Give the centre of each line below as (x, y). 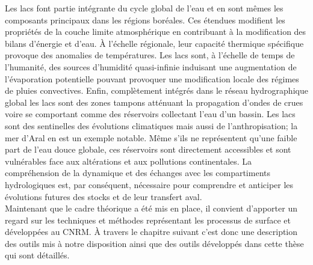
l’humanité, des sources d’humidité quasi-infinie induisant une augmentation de (151, 66)
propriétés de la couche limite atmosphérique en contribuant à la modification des (156, 32)
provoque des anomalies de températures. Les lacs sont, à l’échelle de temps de (150, 55)
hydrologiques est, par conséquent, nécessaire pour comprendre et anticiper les (149, 184)
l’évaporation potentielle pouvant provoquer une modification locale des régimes (152, 78)
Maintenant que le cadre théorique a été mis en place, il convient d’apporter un (151, 208)
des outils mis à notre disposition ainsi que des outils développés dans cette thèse (154, 243)
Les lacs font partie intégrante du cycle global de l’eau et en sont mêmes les (144, 8)
